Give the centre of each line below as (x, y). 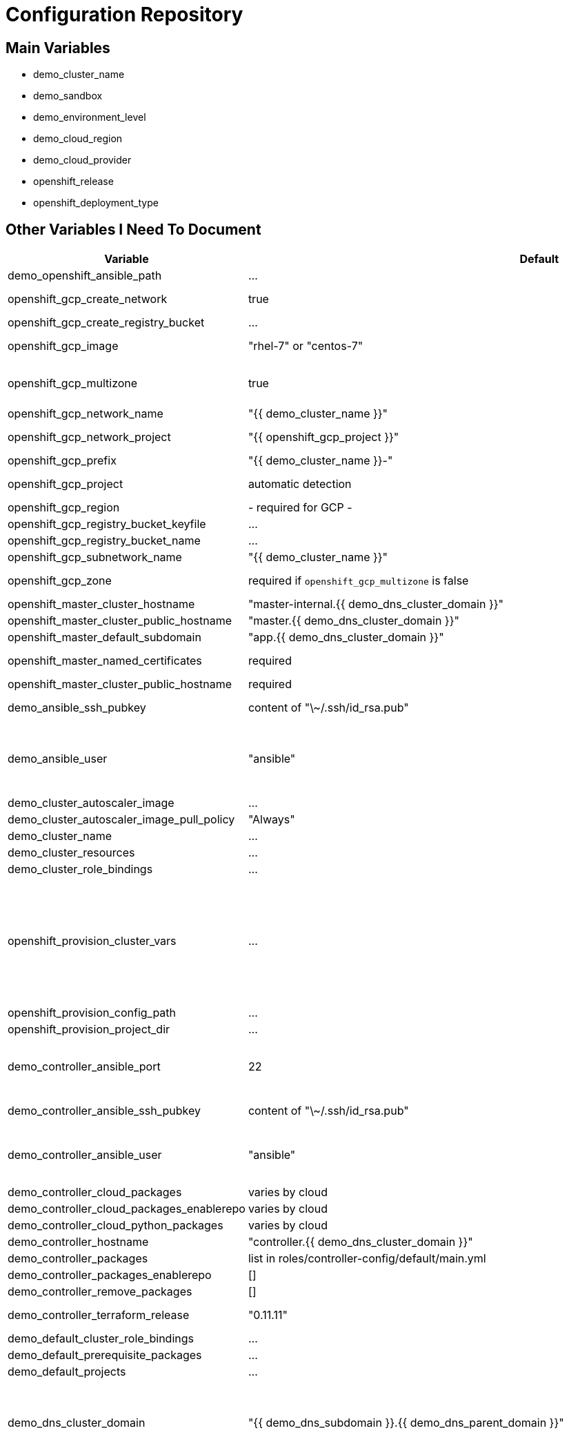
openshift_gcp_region (64, 508)
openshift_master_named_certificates (105, 661)
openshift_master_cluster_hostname (101, 604)
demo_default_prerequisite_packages (105, 1355)
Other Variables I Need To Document (133, 229)
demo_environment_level (90, 117)
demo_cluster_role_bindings (80, 869)
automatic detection (300, 484)
